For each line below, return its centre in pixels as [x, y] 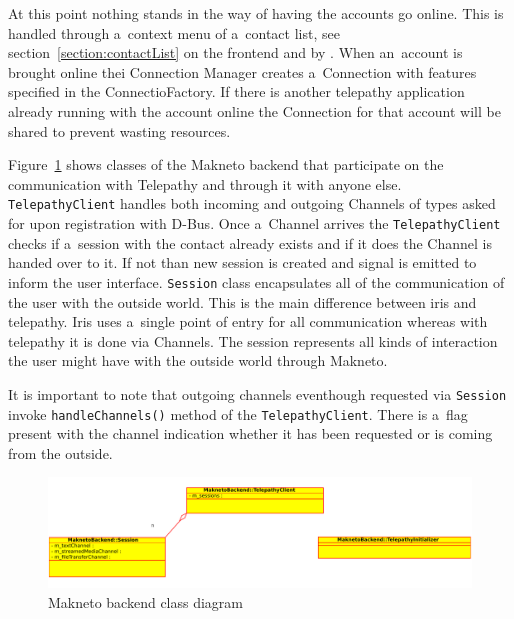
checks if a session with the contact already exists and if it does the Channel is [250, 242]
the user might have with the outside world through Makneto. [198, 360]
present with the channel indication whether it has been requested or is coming [250, 433]
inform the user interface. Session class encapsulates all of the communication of [256, 281]
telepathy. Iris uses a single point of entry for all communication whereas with [248, 321]
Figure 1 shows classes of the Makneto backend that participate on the [226, 164]
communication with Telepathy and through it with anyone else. [205, 183]
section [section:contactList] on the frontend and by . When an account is [235, 52]
